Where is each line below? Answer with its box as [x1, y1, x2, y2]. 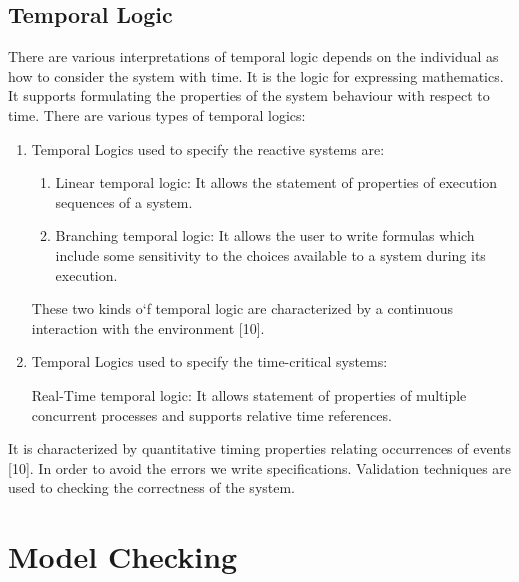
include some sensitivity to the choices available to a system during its [55, 244, 486, 265]
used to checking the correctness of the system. [8, 477, 296, 498]
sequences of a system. [55, 191, 193, 212]
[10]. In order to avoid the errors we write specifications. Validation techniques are [8, 457, 512, 478]
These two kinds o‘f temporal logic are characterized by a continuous [31, 298, 453, 319]
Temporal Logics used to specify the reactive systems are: [31, 138, 385, 159]
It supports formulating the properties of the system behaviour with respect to [8, 85, 490, 106]
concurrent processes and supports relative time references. [31, 404, 392, 425]
